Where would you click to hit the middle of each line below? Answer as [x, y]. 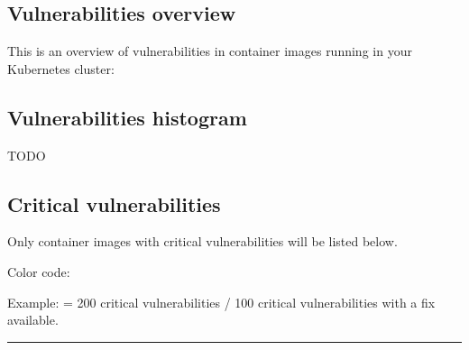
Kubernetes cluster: [61, 68]
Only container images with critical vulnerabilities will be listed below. [202, 241]
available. [33, 320]
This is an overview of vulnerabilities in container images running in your [210, 51]
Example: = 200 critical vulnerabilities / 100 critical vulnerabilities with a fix [221, 302]
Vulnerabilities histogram [127, 117]
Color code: [39, 271]
